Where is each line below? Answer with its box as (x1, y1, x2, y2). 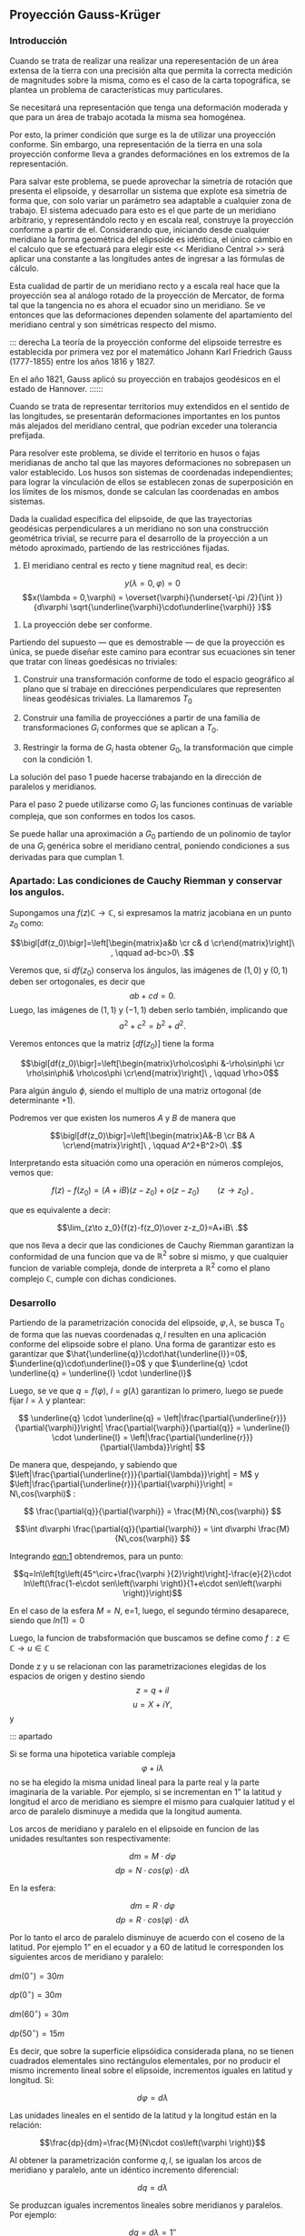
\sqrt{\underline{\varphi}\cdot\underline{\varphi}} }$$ (69, 601, 272, 612)
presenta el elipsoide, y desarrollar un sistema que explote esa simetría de (9, 185, 288, 196)
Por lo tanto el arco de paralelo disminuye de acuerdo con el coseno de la (9, 1932, 285, 1943)
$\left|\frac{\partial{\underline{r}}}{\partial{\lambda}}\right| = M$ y (9, 1469, 260, 1480)
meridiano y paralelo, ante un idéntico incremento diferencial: (9, 2164, 239, 2175)
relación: (9, 2119, 43, 2131)
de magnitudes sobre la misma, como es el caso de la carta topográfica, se (9, 75, 290, 85)
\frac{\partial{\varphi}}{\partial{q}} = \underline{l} (105, 1422, 290, 1433)
